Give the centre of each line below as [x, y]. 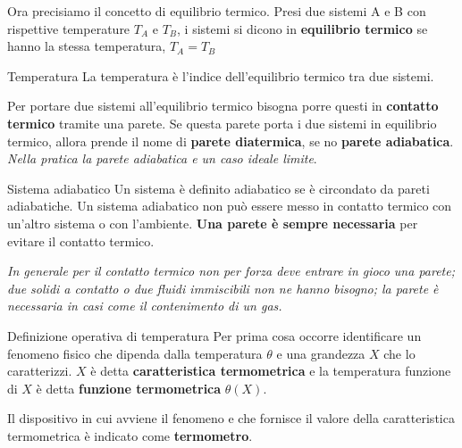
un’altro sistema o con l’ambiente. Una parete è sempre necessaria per [213, 223]
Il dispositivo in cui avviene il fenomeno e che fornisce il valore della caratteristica [231, 418]
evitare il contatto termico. [81, 241]
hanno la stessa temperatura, [87, 46]
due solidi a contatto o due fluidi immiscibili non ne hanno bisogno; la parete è [223, 288]
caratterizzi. [40, 371]
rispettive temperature [69, 28]
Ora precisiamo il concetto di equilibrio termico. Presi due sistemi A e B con [217, 11]
